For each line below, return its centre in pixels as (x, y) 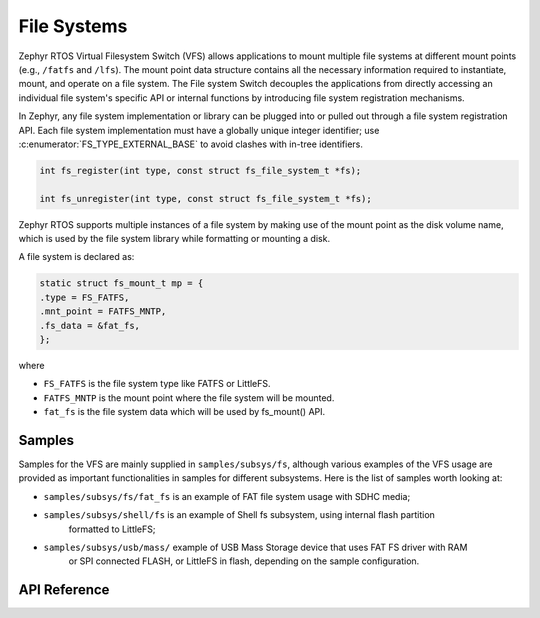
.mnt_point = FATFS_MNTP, (103, 311)
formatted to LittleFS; (112, 529)
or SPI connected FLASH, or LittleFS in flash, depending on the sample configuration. (244, 561)
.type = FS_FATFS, (84, 297)
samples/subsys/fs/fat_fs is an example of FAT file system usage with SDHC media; (227, 496)
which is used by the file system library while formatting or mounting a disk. (174, 239)
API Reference (64, 590)
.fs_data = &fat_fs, (89, 325)
